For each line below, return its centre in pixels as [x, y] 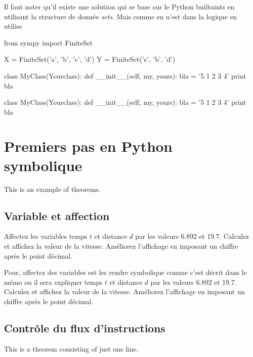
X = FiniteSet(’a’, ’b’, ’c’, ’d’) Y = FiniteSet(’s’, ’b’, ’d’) [90, 59]
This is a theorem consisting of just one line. [71, 348]
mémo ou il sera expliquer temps [53, 282]
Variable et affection [57, 215]
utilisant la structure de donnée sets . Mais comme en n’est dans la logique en [121, 16]
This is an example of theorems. [52, 189]
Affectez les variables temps [46, 236]
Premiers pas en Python [88, 146]
